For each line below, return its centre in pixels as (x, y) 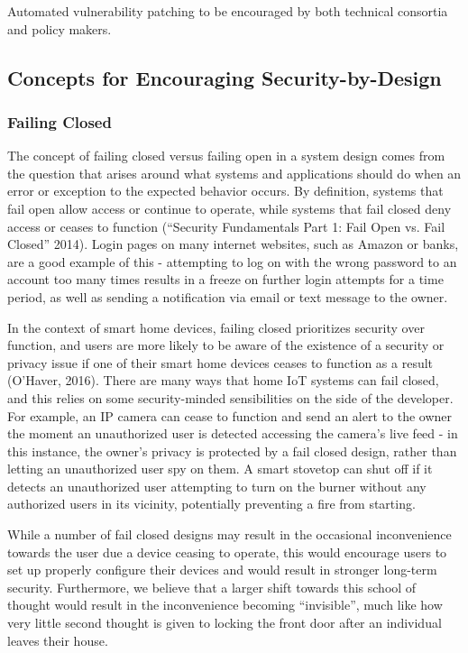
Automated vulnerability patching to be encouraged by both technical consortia (228, 11)
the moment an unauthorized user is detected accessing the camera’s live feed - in (233, 433)
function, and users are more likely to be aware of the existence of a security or (226, 345)
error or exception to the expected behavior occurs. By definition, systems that (225, 191)
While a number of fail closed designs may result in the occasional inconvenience (229, 534)
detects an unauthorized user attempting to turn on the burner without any (217, 486)
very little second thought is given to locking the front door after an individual (225, 623)
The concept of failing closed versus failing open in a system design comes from (226, 156)
